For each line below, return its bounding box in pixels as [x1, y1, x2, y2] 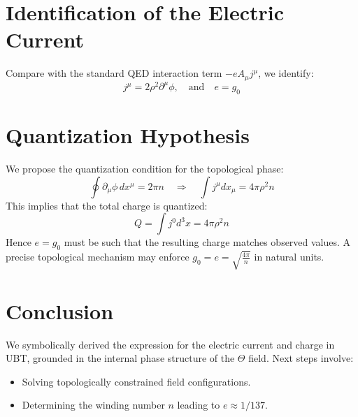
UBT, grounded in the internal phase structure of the [6, 351, 235, 365]
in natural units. [254, 249, 324, 264]
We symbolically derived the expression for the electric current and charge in [6, 337, 335, 351]
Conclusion [6, 296, 114, 325]
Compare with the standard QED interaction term [6, 66, 222, 80]
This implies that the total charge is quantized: [6, 198, 208, 212]
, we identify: [258, 66, 314, 80]
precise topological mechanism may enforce [6, 249, 189, 264]
